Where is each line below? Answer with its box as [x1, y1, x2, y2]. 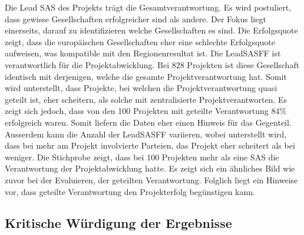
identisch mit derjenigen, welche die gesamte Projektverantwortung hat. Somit [5, 70, 287, 82]
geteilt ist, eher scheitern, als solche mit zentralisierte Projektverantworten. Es [5, 93, 288, 105]
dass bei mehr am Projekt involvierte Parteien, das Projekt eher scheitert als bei [5, 139, 295, 152]
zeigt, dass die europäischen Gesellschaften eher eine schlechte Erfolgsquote [5, 35, 276, 48]
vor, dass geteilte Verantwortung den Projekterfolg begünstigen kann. [5, 185, 255, 197]
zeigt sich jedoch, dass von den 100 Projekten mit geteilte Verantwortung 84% [5, 105, 287, 117]
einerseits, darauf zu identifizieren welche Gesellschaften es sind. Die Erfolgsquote [5, 24, 298, 36]
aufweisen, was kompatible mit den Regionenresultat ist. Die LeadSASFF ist [5, 47, 281, 59]
